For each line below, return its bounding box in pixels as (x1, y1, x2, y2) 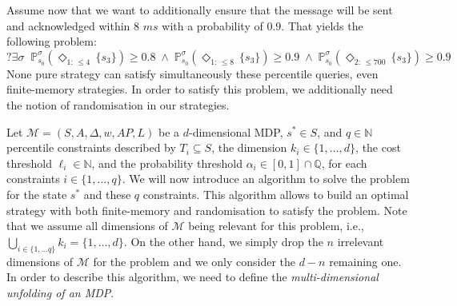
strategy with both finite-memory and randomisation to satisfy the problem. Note (6, 201, 407, 218)
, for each (321, 154, 367, 171)
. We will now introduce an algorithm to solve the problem (122, 170, 410, 187)
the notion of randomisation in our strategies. (6, 96, 230, 113)
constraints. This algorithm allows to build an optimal (142, 185, 409, 202)
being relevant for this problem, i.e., (188, 217, 364, 234)
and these (83, 185, 131, 202)
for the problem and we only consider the (93, 252, 295, 269)
